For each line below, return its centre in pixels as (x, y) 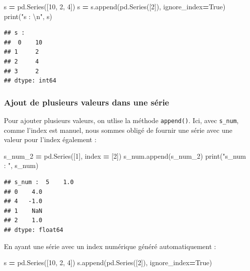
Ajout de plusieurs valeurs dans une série (87, 102)
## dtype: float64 (34, 230)
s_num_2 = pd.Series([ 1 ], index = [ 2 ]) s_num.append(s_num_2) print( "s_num (125, 156)
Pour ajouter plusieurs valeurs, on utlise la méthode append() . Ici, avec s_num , (121, 120)
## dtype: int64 (30, 81)
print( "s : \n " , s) (28, 16)
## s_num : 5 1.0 (39, 182)
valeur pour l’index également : (50, 139)
